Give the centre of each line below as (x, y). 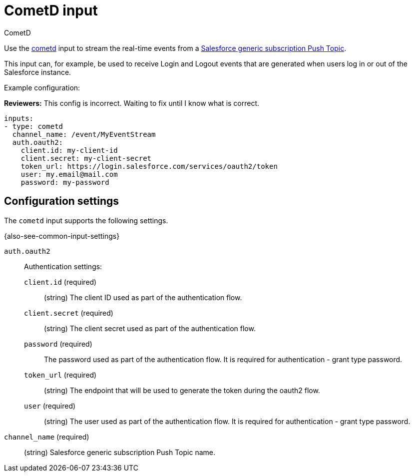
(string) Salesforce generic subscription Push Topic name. (120, 452)
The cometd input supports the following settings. (86, 220)
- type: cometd (34, 126)
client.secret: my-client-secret (86, 158)
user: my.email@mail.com (69, 174)
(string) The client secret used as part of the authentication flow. (150, 328)
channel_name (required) (47, 437)
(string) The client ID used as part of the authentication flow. (143, 297)
